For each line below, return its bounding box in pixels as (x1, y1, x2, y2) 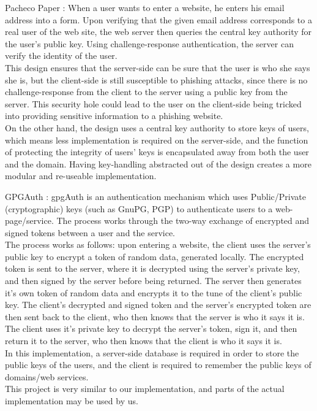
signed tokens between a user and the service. (5, 226, 176, 239)
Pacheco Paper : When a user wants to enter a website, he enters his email (5, 1, 285, 13)
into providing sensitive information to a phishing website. (5, 109, 223, 122)
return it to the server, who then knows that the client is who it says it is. (5, 334, 282, 347)
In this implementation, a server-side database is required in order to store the (5, 346, 299, 359)
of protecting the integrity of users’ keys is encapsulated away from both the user (5, 145, 309, 158)
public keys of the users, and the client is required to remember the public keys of (5, 358, 311, 371)
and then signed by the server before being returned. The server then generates (5, 274, 302, 287)
